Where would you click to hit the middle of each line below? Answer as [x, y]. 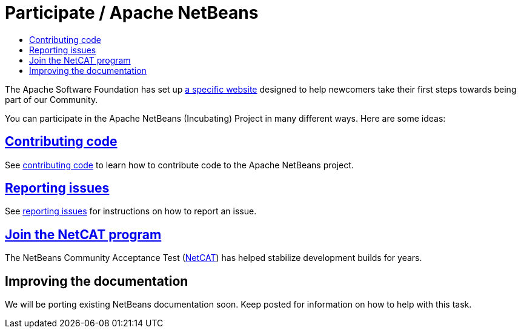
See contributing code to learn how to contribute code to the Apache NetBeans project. [179, 165]
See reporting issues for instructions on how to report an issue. [131, 211]
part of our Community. [51, 99]
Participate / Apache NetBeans [132, 13]
